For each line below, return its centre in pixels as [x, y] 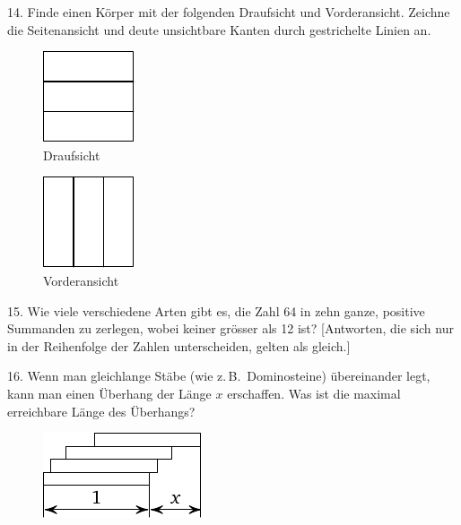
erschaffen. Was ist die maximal [314, 393]
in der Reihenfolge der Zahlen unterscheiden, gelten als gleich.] [179, 345]
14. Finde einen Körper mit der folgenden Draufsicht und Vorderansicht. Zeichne [229, 12]
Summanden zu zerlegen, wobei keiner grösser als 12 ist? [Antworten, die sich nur [230, 328]
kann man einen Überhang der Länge [109, 393]
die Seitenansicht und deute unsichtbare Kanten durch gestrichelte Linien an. [219, 29]
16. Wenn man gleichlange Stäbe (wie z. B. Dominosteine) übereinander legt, [219, 376]
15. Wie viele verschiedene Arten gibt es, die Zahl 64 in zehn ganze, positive [216, 310]
